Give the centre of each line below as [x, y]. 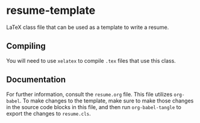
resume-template [51, 11]
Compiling [26, 46]
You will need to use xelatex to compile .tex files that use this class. [91, 60]
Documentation [36, 80]
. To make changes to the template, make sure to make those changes [107, 101]
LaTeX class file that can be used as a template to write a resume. [88, 27]
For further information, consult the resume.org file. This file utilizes [89, 94]
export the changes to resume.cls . [49, 113]
